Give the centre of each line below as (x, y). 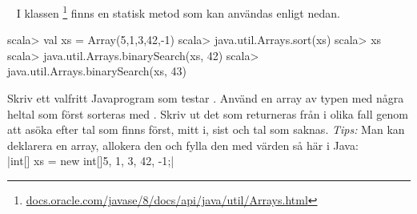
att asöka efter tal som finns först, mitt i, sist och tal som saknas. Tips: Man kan (206, 129)
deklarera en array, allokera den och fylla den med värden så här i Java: (183, 145)
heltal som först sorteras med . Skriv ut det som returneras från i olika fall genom (208, 113)
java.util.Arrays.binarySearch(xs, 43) (97, 71)
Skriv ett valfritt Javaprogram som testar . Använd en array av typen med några (206, 98)
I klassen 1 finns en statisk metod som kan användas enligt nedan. (178, 12)
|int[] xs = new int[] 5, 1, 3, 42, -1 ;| (91, 161)
